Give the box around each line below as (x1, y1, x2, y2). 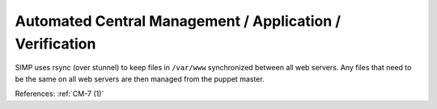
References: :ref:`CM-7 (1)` (15, 89, 104, 99)
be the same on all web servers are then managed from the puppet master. (15, 73, 265, 84)
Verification (15, 35, 96, 52)
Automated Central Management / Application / (15, 12, 342, 30)
